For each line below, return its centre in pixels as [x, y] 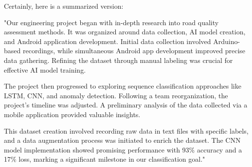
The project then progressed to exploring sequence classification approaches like [123, 86]
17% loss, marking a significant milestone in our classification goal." [105, 159]
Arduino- [227, 41]
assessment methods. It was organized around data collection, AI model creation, [125, 32]
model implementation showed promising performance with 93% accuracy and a [123, 149]
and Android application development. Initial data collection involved [108, 41]
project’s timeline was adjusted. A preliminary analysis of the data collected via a [126, 105]
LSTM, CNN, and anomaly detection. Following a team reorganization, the [116, 95]
